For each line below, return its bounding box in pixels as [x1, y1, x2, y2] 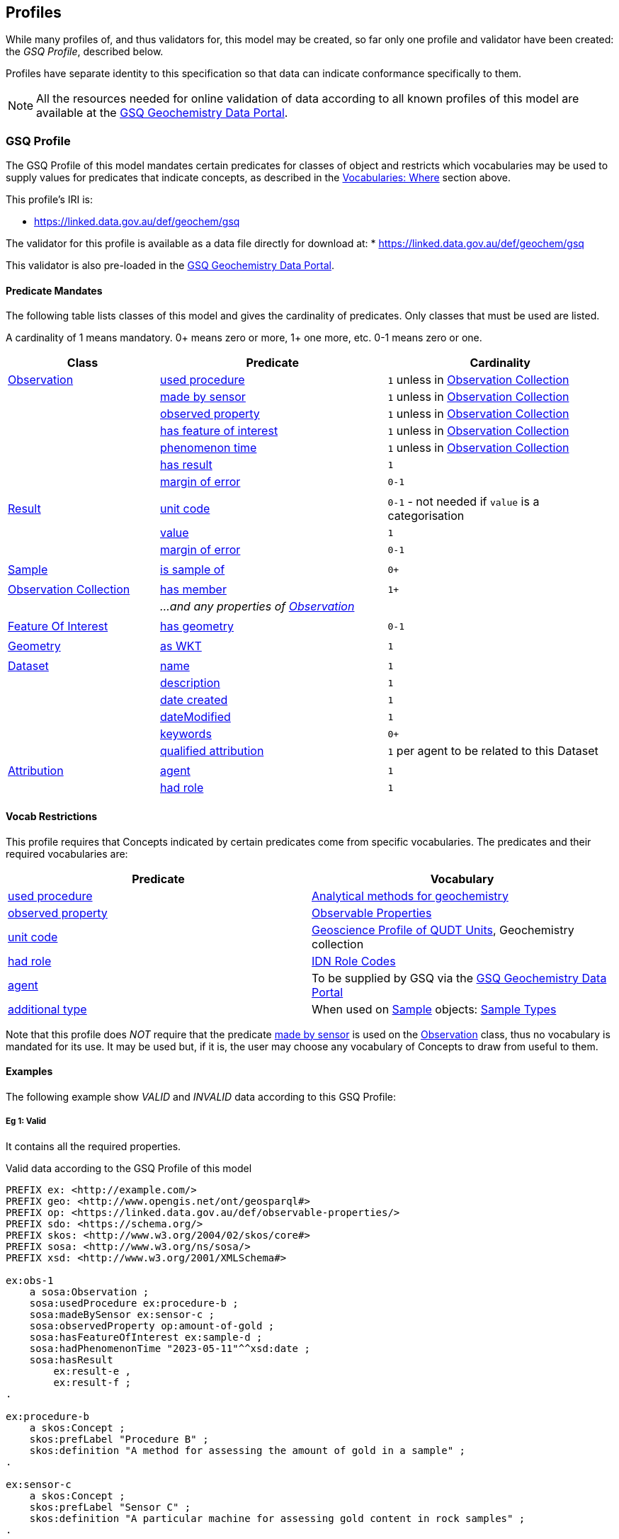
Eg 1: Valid [6, 1116, 47, 1127]
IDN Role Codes [312, 953, 396, 968]
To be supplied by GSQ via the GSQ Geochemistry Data [312, 970, 607, 985]
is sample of [160, 562, 225, 577]
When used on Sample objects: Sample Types [312, 1001, 557, 1016]
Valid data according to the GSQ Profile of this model [6, 1162, 252, 1174]
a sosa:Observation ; [29, 1285, 149, 1297]
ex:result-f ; [53, 1376, 132, 1388]
